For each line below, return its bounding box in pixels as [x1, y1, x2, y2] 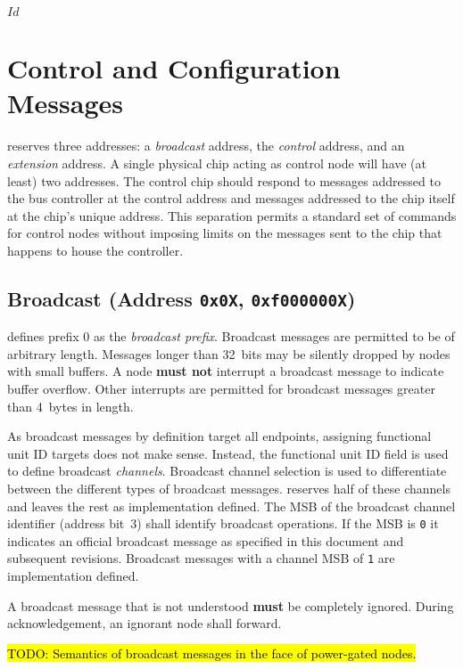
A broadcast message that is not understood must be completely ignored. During [7, 596, 454, 615]
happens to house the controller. [7, 241, 184, 259]
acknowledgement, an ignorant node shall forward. [7, 614, 282, 632]
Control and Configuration [7, 50, 341, 86]
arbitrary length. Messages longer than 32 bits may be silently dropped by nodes [7, 344, 451, 363]
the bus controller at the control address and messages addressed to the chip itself [7, 189, 455, 208]
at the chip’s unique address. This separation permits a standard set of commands [7, 206, 457, 224]
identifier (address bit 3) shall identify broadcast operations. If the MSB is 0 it [7, 514, 439, 533]
